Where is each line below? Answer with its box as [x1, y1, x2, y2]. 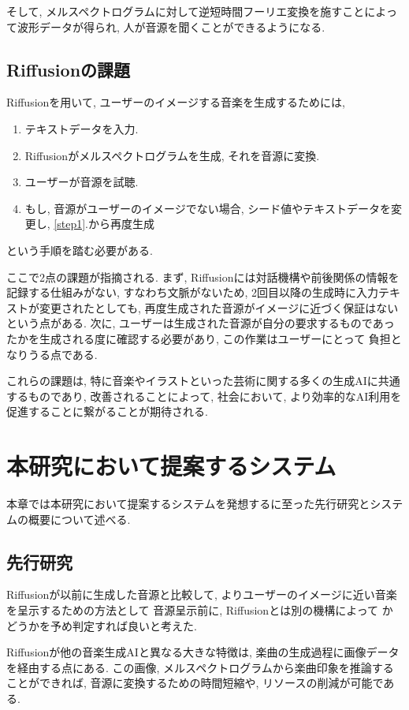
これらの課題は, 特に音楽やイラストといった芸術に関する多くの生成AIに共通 [6, 372, 400, 389]
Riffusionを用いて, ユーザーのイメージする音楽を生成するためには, [6, 94, 345, 110]
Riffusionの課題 [6, 57, 131, 81]
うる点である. [28, 346, 98, 362]
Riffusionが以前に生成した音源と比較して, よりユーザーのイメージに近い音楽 [6, 586, 397, 603]
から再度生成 [88, 215, 155, 232]
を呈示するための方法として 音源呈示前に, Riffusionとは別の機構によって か [6, 602, 393, 618]
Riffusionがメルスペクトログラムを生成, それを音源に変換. [24, 147, 320, 163]
